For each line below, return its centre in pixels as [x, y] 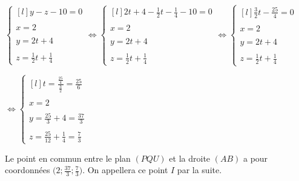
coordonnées [28, 170]
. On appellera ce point [125, 170]
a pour [255, 158]
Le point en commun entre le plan [68, 158]
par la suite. [199, 170]
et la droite [190, 158]
